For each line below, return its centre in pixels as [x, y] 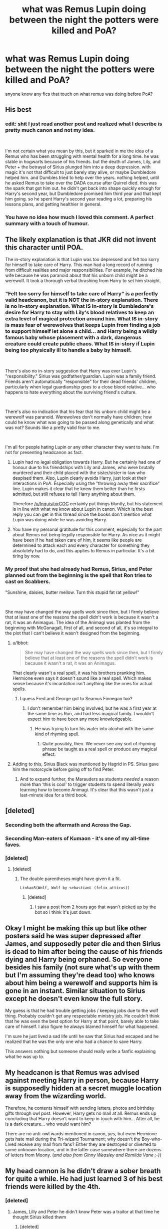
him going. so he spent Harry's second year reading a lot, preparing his [79, 198]
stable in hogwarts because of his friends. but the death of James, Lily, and [83, 161]
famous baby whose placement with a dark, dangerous [73, 338]
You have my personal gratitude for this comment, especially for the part [87, 529]
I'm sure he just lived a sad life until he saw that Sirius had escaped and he [82, 1037]
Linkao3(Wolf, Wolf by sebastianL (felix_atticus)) [75, 888]
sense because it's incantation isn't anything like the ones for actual [82, 683]
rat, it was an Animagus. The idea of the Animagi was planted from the [77, 622]
